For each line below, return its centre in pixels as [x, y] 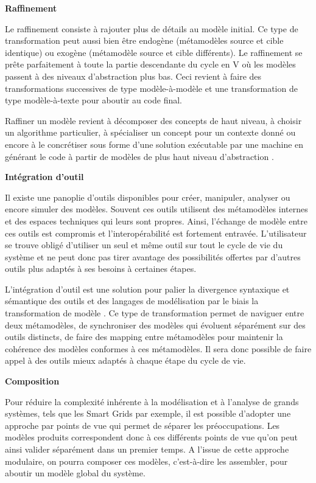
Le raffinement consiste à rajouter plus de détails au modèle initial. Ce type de [152, 28]
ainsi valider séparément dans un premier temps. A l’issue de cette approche [147, 449]
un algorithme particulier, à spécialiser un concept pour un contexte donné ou [150, 132]
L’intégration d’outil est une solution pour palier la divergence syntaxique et [147, 289]
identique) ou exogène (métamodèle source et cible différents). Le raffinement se [154, 52]
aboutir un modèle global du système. [75, 473]
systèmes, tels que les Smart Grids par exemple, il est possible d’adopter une [148, 413]
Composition [32, 381]
